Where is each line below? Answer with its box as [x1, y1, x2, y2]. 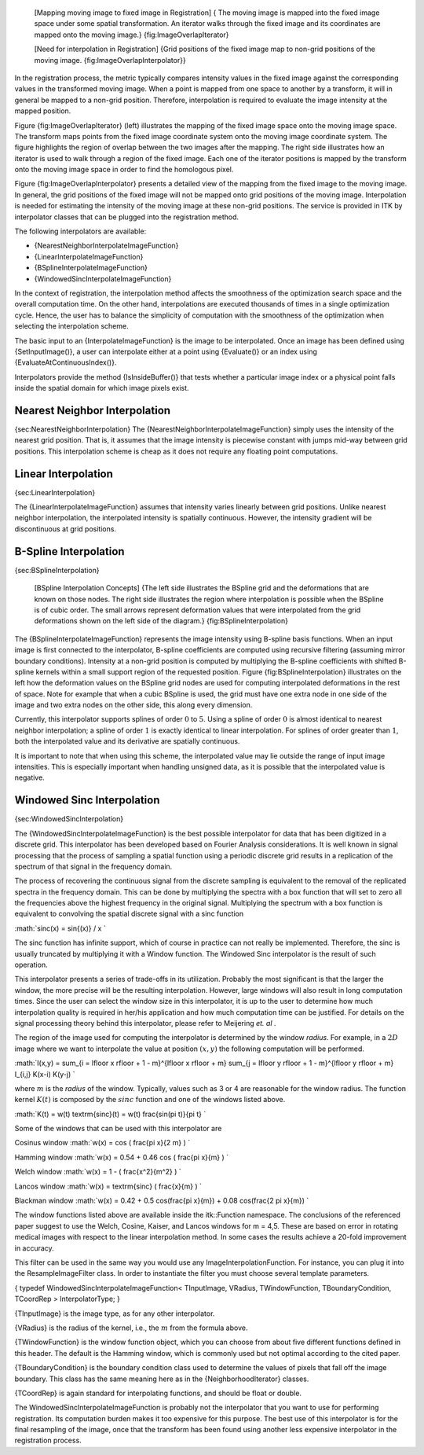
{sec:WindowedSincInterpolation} [14, 814, 124, 824]
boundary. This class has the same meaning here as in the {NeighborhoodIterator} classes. [14, 1374, 309, 1383]
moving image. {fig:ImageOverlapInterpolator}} [34, 55, 186, 64]
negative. [14, 773, 45, 782]
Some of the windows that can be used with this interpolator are [14, 1124, 222, 1134]
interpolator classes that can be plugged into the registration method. [14, 212, 239, 222]
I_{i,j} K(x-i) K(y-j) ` [14, 1069, 75, 1078]
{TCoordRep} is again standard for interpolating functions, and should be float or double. [14, 1388, 302, 1398]
